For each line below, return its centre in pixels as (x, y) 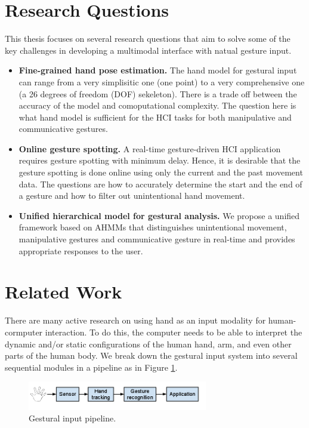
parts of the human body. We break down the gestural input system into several (151, 355)
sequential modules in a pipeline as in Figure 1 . (91, 367)
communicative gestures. (63, 129)
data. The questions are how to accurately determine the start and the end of (160, 184)
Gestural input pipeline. (72, 418)
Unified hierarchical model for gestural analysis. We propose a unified (159, 215)
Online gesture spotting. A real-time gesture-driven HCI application (150, 148)
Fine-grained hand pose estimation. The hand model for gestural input (158, 70)
